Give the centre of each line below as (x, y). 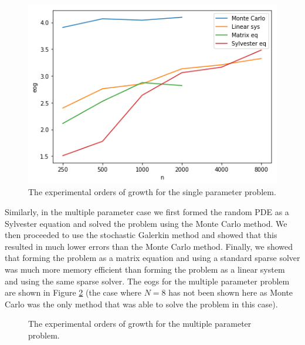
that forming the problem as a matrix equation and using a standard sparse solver (152, 258)
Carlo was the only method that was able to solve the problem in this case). (141, 304)
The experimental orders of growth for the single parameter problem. (152, 192)
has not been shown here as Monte (231, 292)
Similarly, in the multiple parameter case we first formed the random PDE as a (147, 212)
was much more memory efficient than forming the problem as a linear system (145, 269)
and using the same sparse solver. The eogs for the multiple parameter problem (147, 281)
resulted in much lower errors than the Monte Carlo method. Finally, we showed (149, 246)
